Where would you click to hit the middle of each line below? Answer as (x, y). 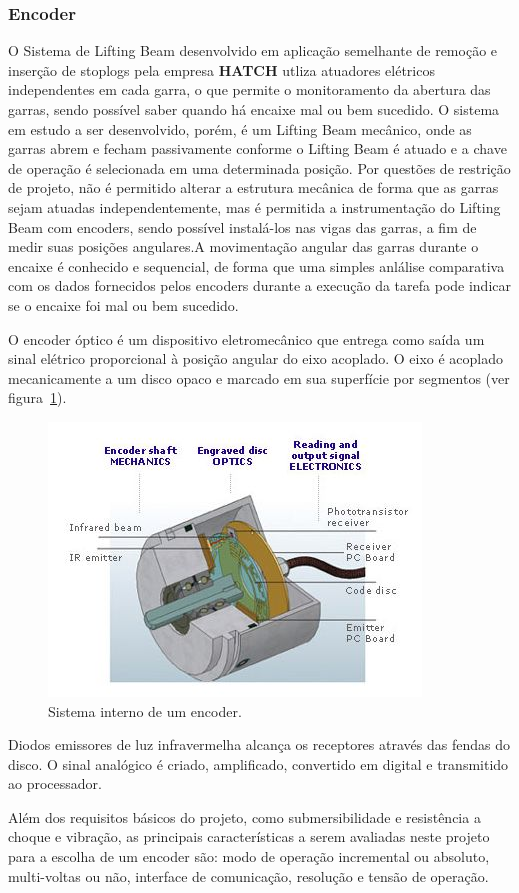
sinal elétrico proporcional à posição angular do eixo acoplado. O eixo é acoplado (255, 358)
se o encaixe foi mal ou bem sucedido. (123, 304)
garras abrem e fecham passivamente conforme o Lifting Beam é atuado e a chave (257, 148)
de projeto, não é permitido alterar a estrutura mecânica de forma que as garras (253, 187)
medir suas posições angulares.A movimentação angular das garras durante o (243, 246)
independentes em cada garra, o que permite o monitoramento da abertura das (249, 89)
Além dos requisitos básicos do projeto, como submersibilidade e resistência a (244, 816)
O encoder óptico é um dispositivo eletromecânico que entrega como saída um (246, 338)
